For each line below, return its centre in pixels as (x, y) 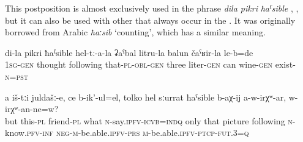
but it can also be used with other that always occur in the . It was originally (150, 20)
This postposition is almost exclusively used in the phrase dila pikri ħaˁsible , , (152, 8)
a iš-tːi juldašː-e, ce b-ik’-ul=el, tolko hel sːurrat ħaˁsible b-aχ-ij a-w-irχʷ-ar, (146, 97)
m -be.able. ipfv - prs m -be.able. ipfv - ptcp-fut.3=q (161, 133)
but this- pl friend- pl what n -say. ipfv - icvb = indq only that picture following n (149, 120)
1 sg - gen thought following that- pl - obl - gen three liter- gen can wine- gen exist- (150, 64)
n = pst (17, 76)
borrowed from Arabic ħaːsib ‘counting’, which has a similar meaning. (135, 32)
